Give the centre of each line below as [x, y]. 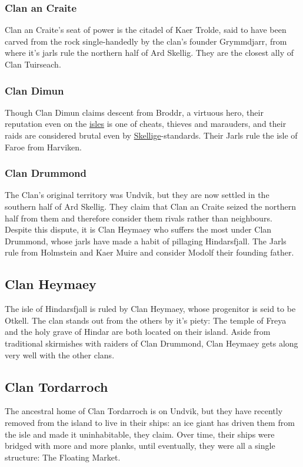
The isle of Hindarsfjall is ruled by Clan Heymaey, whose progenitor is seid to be [150, 309]
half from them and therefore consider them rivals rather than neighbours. [139, 218]
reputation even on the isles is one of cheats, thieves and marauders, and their [146, 124]
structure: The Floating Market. [63, 457]
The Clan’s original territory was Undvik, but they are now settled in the [137, 195]
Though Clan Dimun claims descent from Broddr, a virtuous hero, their [134, 112]
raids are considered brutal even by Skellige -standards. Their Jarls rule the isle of [151, 135]
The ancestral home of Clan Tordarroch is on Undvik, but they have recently [144, 411]
